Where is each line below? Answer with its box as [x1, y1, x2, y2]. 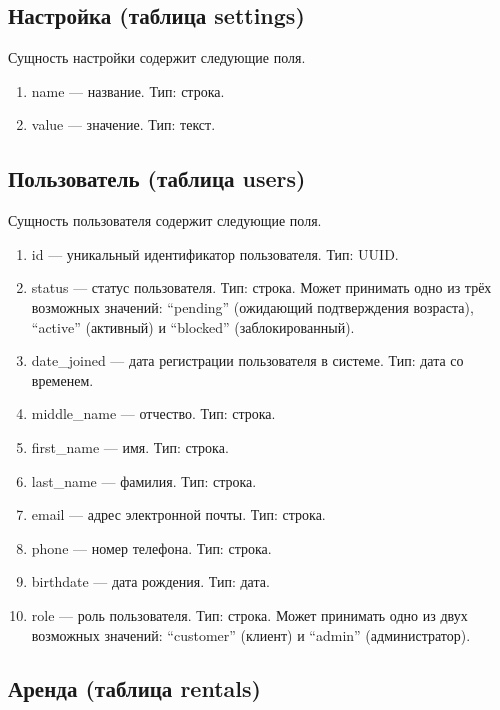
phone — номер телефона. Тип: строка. [31, 537, 272, 558]
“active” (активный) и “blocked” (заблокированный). [31, 316, 355, 337]
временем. [31, 369, 94, 390]
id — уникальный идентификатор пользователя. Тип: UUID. [31, 243, 399, 264]
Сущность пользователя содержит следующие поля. [8, 210, 322, 231]
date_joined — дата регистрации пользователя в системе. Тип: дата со [31, 350, 464, 371]
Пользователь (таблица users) [8, 163, 306, 194]
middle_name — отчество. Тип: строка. [31, 403, 276, 424]
